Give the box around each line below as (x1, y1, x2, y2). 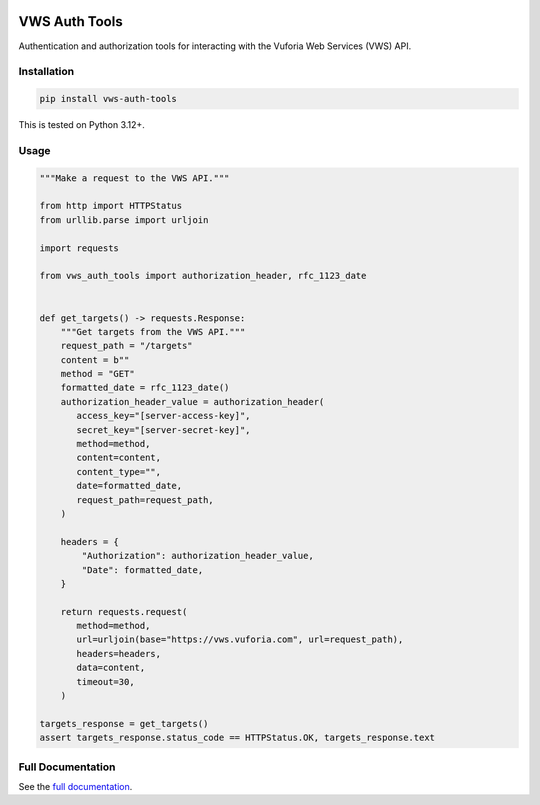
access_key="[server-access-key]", (76, 410, 251, 422)
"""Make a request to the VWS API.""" (39, 172, 230, 184)
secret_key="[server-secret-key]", (76, 424, 251, 435)
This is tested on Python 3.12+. (18, 119, 145, 131)
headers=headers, (76, 648, 162, 659)
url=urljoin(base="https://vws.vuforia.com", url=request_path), (76, 634, 404, 645)
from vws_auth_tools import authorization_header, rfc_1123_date (39, 270, 367, 282)
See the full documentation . (18, 780, 133, 792)
